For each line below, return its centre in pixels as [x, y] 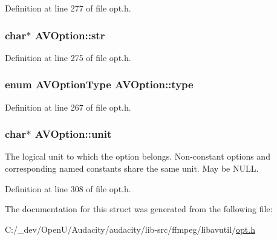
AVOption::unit [73, 134]
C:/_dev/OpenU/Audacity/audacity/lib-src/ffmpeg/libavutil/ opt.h [130, 229]
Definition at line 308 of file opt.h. [68, 188]
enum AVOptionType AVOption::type [99, 84]
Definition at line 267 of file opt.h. [68, 107]
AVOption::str [70, 35]
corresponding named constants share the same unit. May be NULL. [132, 168]
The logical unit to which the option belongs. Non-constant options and [138, 156]
